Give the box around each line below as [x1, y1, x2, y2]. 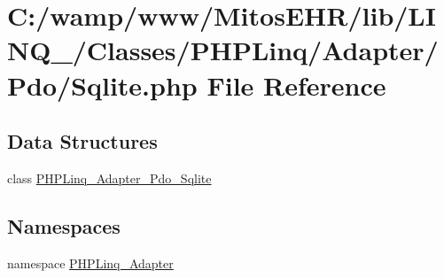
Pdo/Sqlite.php [7, 66, 198, 103]
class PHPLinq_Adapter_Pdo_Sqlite [7, 168, 212, 187]
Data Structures [7, 127, 158, 155]
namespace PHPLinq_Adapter [7, 253, 174, 272]
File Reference [206, 66, 386, 103]
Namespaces [7, 212, 121, 239]
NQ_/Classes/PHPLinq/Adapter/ [7, 32, 439, 68]
